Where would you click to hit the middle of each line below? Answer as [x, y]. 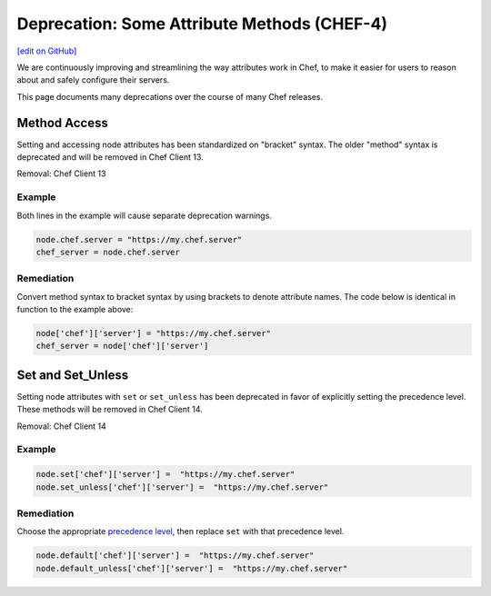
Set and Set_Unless [73, 375]
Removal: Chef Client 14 [61, 426]
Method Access [62, 123]
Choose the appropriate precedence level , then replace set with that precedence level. [180, 531]
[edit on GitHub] [47, 51]
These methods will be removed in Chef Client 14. [110, 410]
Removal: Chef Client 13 [61, 174]
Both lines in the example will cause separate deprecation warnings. [145, 215]
